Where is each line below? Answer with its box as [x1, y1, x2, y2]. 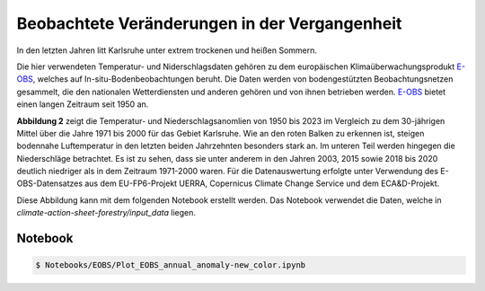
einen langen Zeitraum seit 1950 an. [16, 99, 149, 110]
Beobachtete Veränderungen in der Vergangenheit [16, 13, 402, 33]
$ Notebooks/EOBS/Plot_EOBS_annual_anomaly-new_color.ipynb [35, 260, 306, 270]
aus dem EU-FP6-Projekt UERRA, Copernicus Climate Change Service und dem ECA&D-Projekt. [84, 178, 440, 189]
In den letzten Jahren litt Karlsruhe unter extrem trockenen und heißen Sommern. [16, 45, 318, 56]
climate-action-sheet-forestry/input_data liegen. [16, 207, 197, 218]
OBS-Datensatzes [16, 178, 84, 189]
